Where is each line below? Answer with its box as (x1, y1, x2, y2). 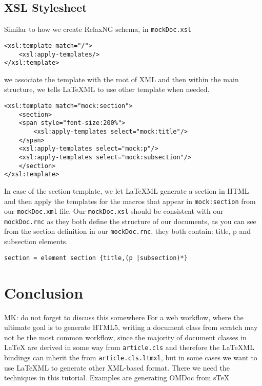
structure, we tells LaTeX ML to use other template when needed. (4, 84, 210, 95)
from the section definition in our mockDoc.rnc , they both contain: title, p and (4, 226, 251, 236)
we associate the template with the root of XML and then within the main (4, 73, 239, 84)
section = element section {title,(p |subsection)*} (4, 254, 188, 262)
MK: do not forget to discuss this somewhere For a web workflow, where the (4, 311, 244, 322)
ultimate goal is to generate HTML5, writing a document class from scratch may (4, 322, 258, 333)
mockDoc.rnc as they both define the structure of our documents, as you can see (4, 215, 256, 226)
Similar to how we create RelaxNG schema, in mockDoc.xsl (4, 24, 191, 34)
